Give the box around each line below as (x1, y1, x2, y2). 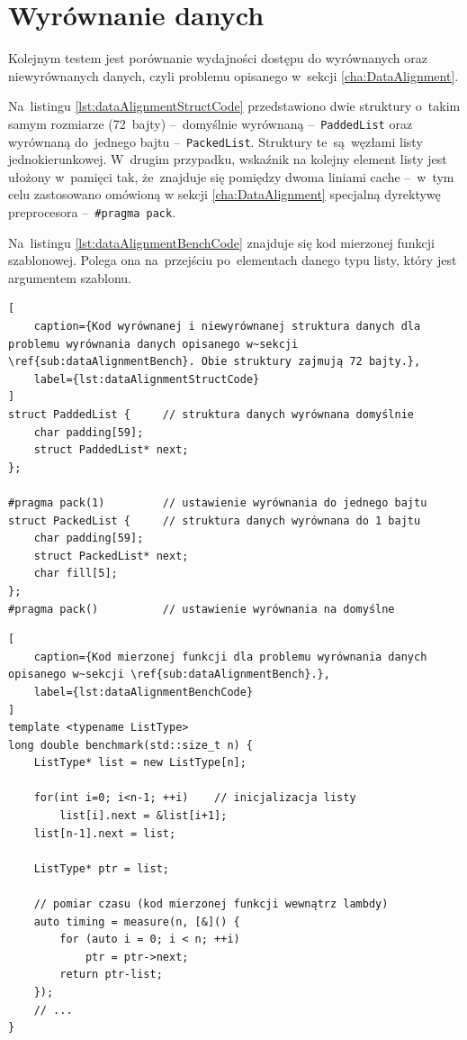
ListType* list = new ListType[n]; (33, 756, 247, 770)
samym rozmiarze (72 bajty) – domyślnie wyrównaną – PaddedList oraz (8, 114, 413, 132)
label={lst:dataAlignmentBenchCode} (33, 685, 254, 698)
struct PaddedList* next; (33, 443, 189, 457)
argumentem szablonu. (8, 268, 132, 287)
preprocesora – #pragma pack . (8, 203, 176, 221)
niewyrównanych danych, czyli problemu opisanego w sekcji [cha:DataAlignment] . (8, 66, 459, 85)
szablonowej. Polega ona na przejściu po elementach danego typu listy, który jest (8, 251, 457, 269)
